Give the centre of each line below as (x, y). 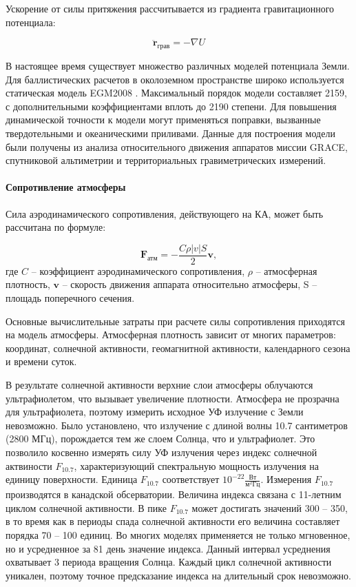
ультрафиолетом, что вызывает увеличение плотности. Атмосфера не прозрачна (172, 398)
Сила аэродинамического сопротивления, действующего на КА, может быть (165, 213)
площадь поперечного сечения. (70, 297)
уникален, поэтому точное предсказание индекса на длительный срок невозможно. (178, 575)
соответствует (191, 479)
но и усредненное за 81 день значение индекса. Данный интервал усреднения (168, 548)
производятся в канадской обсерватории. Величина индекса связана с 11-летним (174, 494)
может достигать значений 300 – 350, (270, 507)
